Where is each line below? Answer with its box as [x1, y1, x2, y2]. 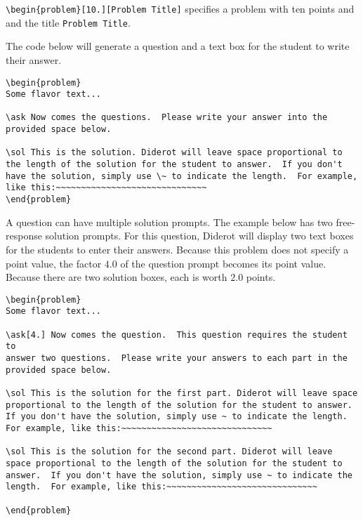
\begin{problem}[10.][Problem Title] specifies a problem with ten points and [6, 1, 355, 15]
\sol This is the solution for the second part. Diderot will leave [6, 447, 333, 457]
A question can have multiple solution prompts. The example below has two [6, 214, 333, 229]
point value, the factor [6, 256, 102, 270]
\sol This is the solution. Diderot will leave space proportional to [6, 147, 343, 158]
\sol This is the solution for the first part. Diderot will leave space [6, 388, 358, 398]
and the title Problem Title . [6, 15, 131, 29]
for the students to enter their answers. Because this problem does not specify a [6, 242, 349, 256]
